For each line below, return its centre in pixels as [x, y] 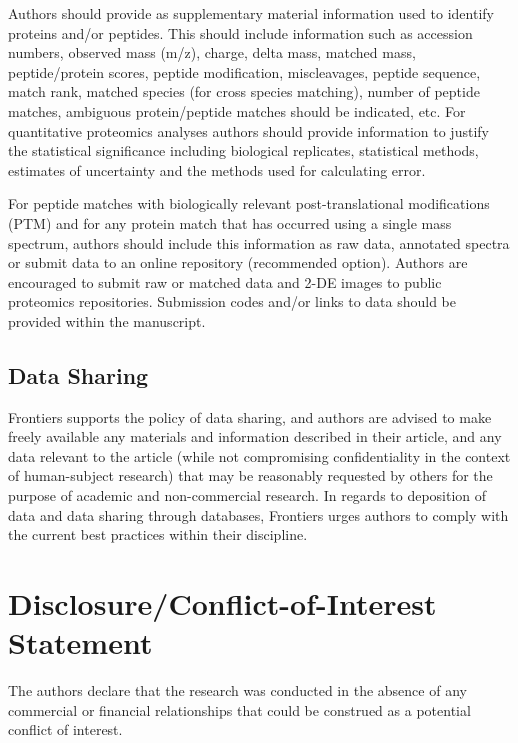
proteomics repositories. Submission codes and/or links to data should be [232, 301]
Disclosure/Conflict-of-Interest [222, 603]
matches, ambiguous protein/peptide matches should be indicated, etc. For [237, 110]
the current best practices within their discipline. [158, 534]
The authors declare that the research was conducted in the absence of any [237, 690]
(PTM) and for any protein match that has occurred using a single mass [230, 222]
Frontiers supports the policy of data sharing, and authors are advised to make [250, 416]
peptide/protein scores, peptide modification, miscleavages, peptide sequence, [244, 71]
